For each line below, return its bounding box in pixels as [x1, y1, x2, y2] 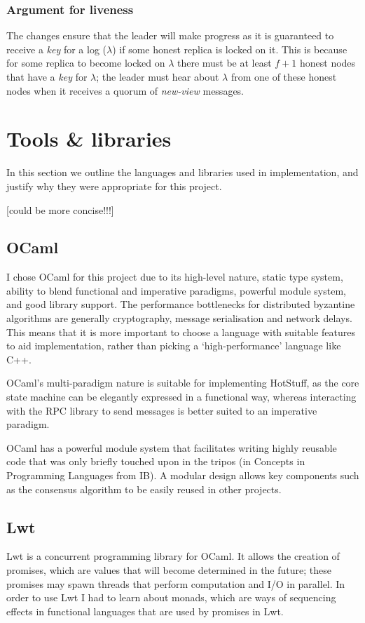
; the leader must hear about [96, 69, 219, 83]
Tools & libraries [6, 124, 172, 153]
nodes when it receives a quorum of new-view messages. [6, 83, 245, 98]
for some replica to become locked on [6, 55, 165, 70]
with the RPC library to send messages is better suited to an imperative [6, 403, 317, 417]
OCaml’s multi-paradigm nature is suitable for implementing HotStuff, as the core [6, 375, 359, 390]
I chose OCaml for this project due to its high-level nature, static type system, [6, 269, 343, 284]
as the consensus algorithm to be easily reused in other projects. [6, 481, 282, 496]
